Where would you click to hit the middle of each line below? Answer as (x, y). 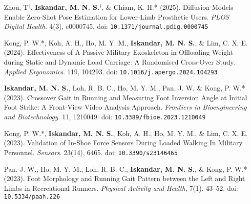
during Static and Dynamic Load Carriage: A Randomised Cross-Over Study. (120, 62)
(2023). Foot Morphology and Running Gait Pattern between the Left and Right (125, 178)
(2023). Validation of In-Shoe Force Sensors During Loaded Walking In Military (123, 143)
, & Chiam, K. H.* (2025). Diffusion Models (167, 7)
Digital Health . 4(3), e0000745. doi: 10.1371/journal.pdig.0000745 (106, 26)
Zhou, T (16, 7)
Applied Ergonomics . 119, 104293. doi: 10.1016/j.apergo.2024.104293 (111, 71)
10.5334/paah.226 (32, 197)
